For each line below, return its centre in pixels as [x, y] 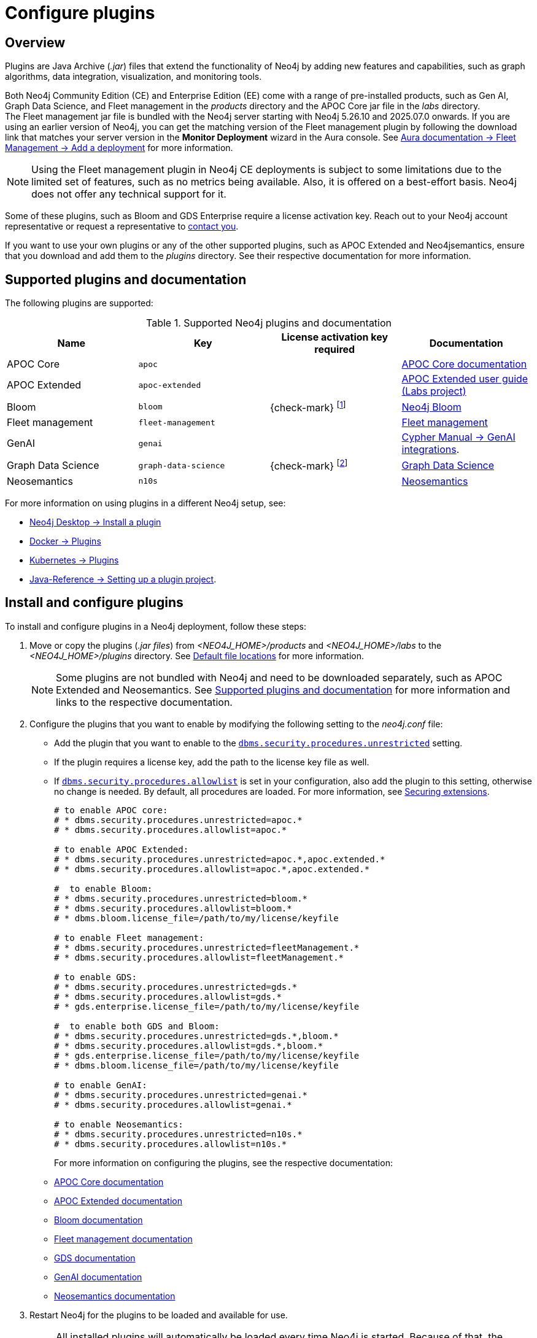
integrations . [431, 450]
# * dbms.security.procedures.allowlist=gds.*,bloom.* [189, 1046]
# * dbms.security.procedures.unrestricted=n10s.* [178, 1134]
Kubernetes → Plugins [74, 560]
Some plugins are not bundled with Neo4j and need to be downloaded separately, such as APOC [279, 677]
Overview [35, 42]
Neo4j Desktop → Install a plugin [95, 522]
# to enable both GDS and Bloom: [137, 1026]
